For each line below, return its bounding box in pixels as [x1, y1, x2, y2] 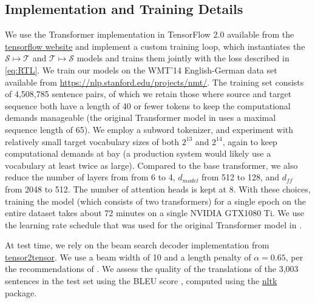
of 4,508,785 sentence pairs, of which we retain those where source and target [5, 87, 292, 100]
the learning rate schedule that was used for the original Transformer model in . [5, 218, 302, 231]
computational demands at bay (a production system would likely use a [5, 147, 271, 160]
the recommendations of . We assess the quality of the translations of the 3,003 [5, 262, 299, 275]
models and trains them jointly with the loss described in [76, 52, 290, 64]
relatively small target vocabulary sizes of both [5, 135, 179, 148]
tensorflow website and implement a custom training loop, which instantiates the [5, 39, 305, 52]
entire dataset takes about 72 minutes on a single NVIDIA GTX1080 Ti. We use [5, 206, 304, 219]
